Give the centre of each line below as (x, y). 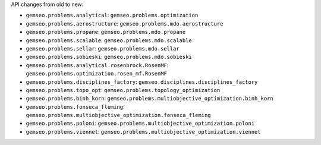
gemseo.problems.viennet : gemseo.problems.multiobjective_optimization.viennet (143, 131)
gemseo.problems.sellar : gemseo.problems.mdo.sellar (103, 48)
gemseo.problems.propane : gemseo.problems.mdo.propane (106, 32)
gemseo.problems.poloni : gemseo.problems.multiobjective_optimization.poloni (140, 123)
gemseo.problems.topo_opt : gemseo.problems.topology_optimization (123, 90)
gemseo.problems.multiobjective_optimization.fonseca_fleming (118, 115)
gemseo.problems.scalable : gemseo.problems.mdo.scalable (109, 40)
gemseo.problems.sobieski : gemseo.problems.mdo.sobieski (109, 57)
